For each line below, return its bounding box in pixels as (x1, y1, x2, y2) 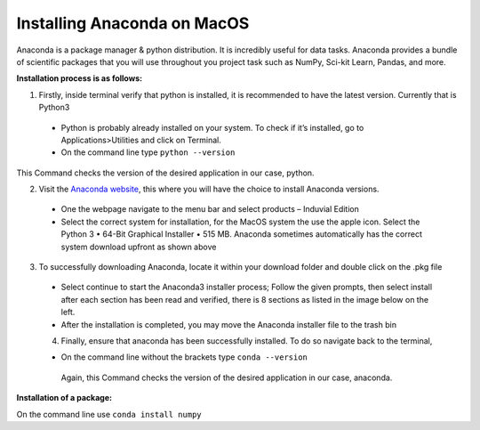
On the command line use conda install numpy (16, 409, 202, 419)
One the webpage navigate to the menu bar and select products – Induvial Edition (60, 204, 359, 215)
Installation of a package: (16, 393, 113, 403)
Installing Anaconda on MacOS (16, 13, 250, 33)
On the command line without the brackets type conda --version (60, 352, 308, 362)
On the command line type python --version (60, 147, 236, 158)
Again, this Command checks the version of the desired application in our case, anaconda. (60, 372, 393, 383)
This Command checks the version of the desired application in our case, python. (16, 167, 315, 178)
